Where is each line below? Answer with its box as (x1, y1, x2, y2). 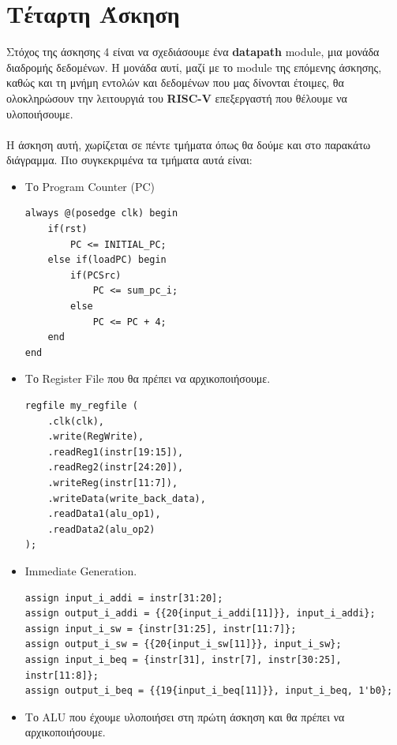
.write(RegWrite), (47, 431, 144, 443)
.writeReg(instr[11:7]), (47, 477, 178, 489)
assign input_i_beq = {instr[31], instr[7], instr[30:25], (24, 653, 342, 665)
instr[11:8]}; (24, 669, 99, 681)
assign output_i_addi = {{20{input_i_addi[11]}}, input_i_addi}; (24, 608, 376, 620)
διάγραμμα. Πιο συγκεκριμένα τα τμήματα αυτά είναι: (6, 152, 253, 168)
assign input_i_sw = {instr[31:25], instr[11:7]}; (24, 623, 297, 635)
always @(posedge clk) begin (24, 208, 178, 219)
